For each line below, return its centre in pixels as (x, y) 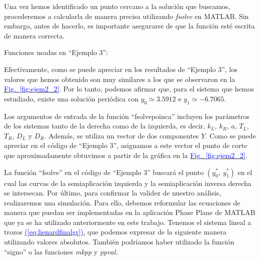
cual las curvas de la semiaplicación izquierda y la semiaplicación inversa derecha (128, 183)
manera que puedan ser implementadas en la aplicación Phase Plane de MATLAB (130, 212)
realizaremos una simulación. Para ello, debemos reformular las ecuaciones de (122, 202)
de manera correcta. (34, 35)
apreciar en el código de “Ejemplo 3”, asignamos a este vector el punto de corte (126, 145)
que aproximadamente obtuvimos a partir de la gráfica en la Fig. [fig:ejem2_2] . (126, 155)
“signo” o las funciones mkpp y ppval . (61, 251)
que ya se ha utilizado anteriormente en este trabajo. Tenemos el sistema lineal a (128, 222)
